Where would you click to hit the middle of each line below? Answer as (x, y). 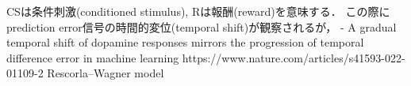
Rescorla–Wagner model (106, 73)
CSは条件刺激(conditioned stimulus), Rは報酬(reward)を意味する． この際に (198, 11)
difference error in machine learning (93, 57)
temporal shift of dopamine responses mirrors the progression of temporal (185, 42)
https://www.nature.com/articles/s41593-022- (294, 57)
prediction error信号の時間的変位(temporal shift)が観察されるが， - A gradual (202, 26)
